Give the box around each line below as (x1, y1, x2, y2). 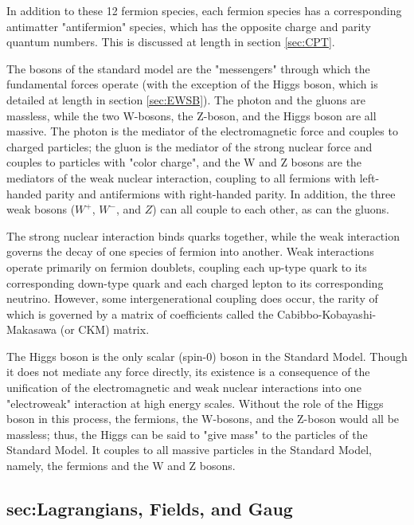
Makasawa (6, 321, 57, 338)
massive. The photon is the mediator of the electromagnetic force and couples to (6, 123, 398, 139)
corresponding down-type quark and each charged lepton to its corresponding (6, 274, 384, 291)
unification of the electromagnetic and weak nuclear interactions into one (6, 379, 361, 396)
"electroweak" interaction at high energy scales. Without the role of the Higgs (6, 394, 384, 411)
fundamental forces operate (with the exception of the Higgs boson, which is (6, 76, 378, 92)
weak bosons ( (6, 201, 76, 217)
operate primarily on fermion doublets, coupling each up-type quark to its (6, 258, 367, 275)
